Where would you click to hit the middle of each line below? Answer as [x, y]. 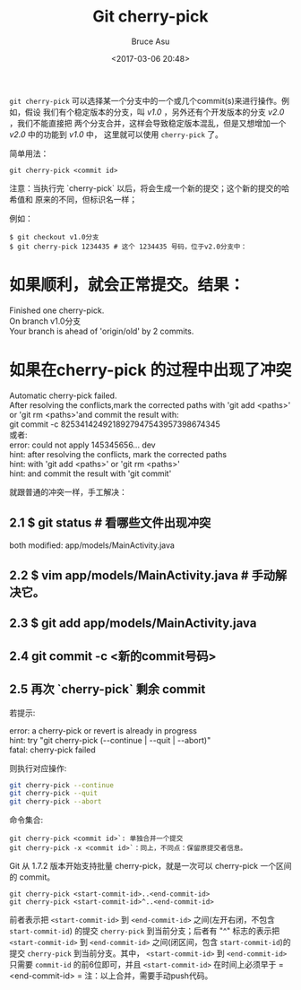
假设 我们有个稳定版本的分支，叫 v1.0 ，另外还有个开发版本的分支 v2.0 [155, 112]
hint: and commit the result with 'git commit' [90, 473]
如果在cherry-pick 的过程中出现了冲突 [150, 370]
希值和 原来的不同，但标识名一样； [73, 199]
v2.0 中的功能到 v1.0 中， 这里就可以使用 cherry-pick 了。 [116, 134]
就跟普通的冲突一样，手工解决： [68, 491]
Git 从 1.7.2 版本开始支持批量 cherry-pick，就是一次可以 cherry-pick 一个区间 [150, 866]
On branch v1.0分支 [45, 321]
